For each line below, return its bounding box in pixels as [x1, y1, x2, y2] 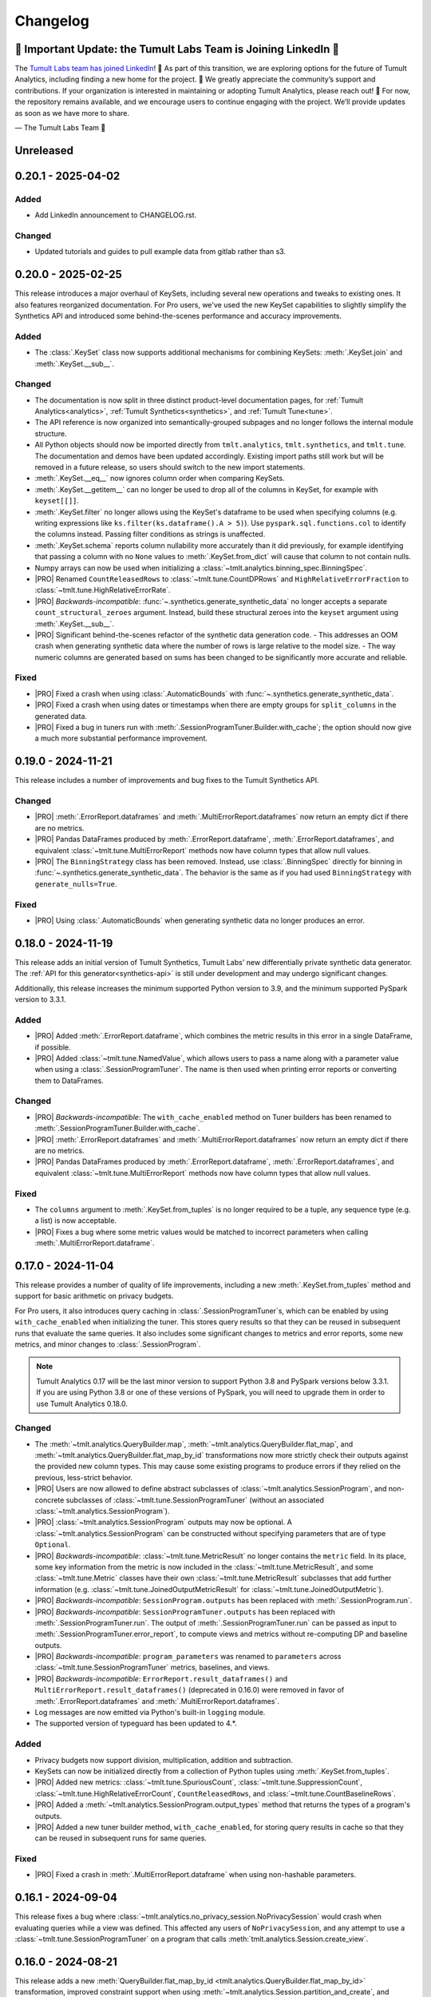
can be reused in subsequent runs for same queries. [34, 1833, 208, 1843]
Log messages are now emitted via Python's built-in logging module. [34, 1708, 266, 1717]
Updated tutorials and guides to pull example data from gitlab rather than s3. [34, 247, 287, 256]
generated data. [34, 711, 88, 721]
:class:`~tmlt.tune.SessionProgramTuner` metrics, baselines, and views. [34, 1662, 271, 1673]
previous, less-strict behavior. [34, 1472, 133, 1482]
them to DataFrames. [34, 1075, 104, 1086]
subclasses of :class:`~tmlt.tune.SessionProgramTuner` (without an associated [65, 1495, 325, 1505]
